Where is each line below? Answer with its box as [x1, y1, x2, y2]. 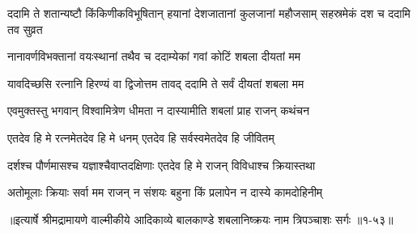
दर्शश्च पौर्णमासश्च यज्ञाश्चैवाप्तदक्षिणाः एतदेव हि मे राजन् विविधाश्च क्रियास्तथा [7, 156, 316, 173]
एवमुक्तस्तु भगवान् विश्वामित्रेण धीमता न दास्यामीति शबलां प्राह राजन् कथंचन [7, 102, 309, 119]
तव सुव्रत [7, 20, 43, 37]
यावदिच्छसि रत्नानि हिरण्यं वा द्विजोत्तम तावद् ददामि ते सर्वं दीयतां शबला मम [7, 74, 304, 91]
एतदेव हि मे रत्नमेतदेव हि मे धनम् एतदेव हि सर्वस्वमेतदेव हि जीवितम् [7, 129, 274, 146]
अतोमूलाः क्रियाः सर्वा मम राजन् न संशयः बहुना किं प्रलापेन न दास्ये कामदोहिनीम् [7, 184, 323, 201]
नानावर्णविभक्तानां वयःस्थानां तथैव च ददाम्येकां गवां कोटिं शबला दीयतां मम [7, 48, 301, 65]
